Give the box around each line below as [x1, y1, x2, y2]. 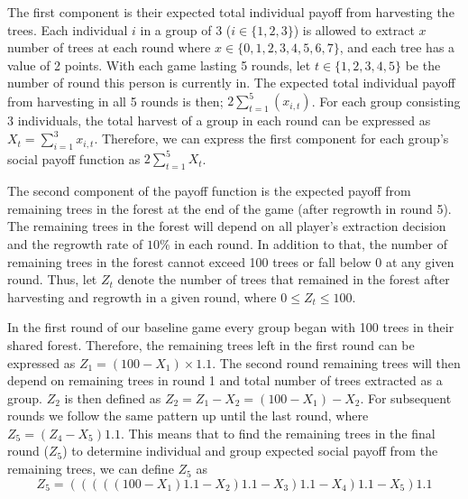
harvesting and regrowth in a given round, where [7, 287, 277, 306]
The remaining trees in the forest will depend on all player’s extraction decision [7, 217, 446, 236]
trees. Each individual [7, 20, 128, 39]
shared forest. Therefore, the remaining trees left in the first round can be [7, 335, 415, 354]
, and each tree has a [339, 38, 455, 57]
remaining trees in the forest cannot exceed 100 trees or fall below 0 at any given [7, 252, 454, 271]
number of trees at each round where [7, 38, 211, 57]
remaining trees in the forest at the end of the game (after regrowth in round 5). [7, 199, 452, 217]
